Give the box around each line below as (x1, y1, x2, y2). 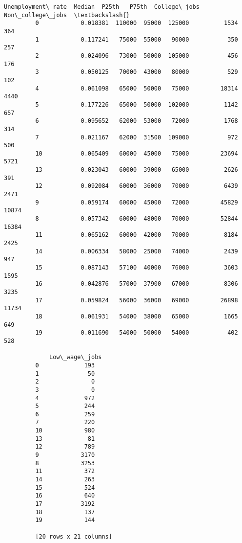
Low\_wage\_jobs (49, 354, 102, 361)
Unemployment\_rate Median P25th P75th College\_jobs (4, 3, 200, 10)
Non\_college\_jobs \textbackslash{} (4, 11, 130, 19)
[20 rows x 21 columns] (35, 533, 112, 540)
